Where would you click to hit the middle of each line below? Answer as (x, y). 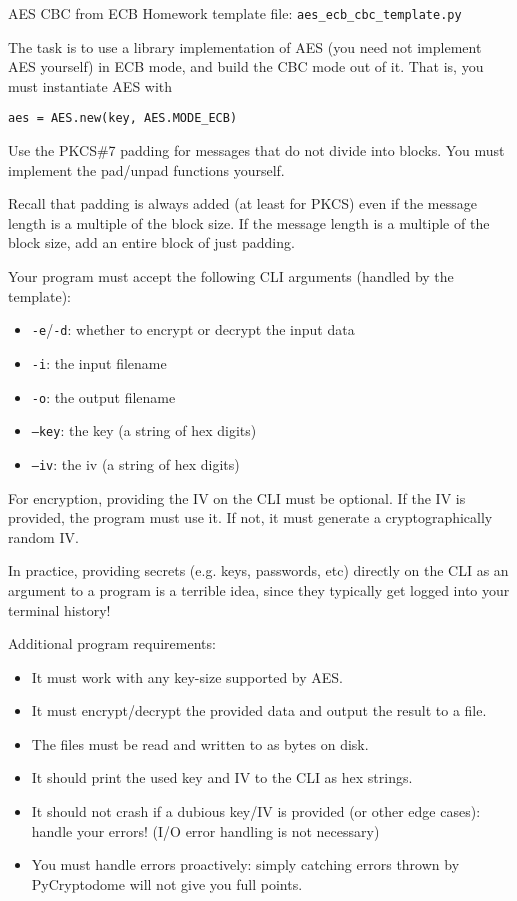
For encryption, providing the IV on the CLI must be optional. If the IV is (237, 497)
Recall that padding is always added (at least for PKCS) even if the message (242, 203)
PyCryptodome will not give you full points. (167, 883)
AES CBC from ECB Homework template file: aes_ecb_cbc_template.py (235, 13)
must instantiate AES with (90, 85)
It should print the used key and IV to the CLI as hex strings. (222, 777)
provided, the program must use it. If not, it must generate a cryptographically (250, 517)
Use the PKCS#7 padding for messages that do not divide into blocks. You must (256, 150)
